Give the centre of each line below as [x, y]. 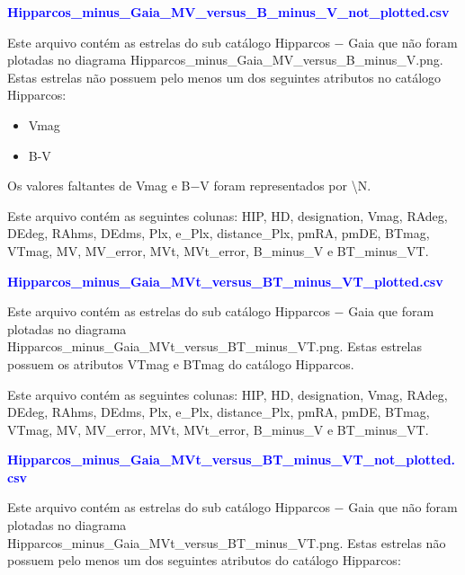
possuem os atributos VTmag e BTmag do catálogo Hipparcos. [181, 363]
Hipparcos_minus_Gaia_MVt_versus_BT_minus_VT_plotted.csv [225, 281]
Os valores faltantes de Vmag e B [99, 186]
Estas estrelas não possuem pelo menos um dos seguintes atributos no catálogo [224, 77]
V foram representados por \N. [286, 186]
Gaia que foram [391, 311]
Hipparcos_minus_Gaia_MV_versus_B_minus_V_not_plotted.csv [228, 12]
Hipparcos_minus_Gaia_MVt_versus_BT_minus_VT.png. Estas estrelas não [227, 542]
